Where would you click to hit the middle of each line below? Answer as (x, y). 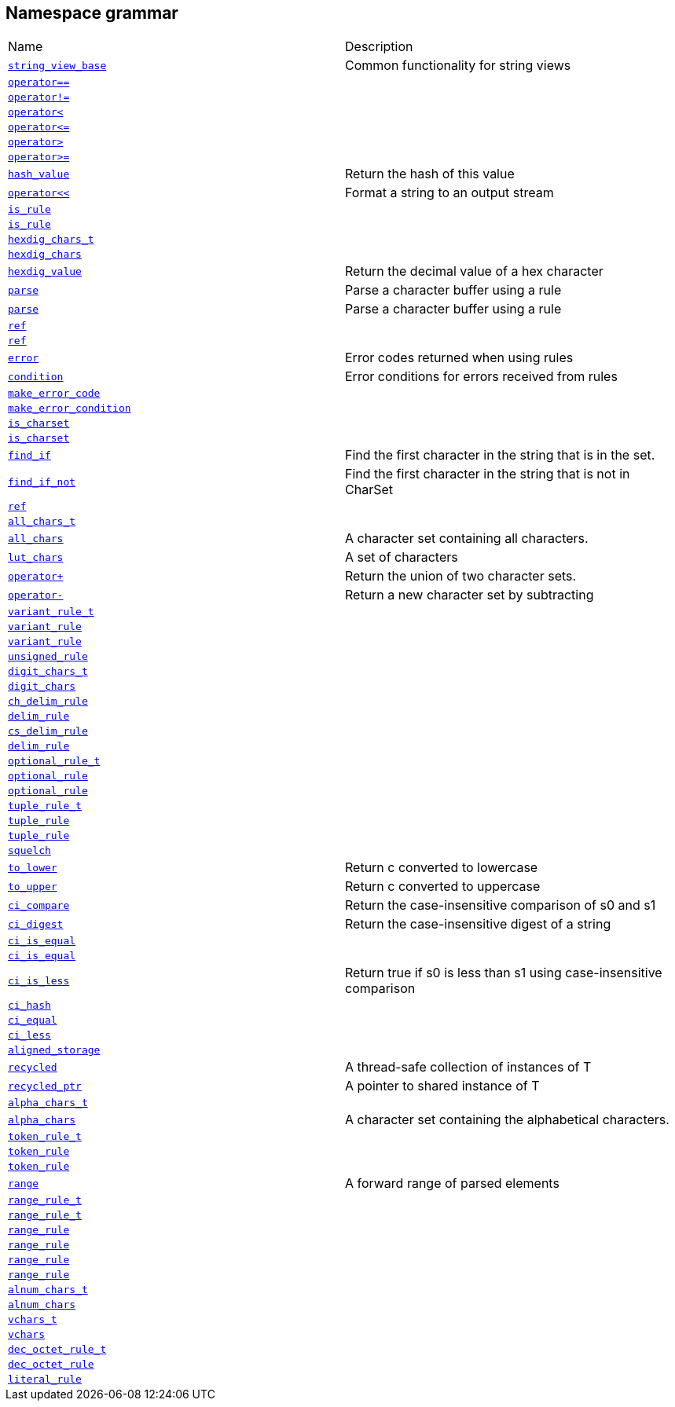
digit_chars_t (48, 672)
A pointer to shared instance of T (442, 1086)
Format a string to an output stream (449, 193)
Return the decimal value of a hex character (474, 271)
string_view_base (57, 65)
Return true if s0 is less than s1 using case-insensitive (504, 973)
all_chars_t (42, 522)
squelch (29, 851)
